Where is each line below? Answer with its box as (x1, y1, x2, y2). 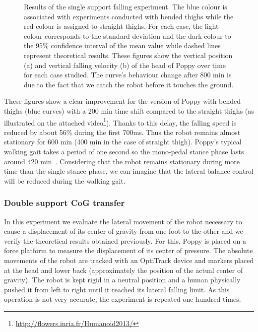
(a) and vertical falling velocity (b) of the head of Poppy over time (24, 60, 226, 70)
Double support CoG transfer (4, 197, 125, 209)
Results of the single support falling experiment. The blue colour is (24, 1, 227, 11)
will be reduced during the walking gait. (4, 175, 126, 186)
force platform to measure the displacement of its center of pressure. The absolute (4, 245, 253, 256)
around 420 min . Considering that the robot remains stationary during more (4, 156, 240, 166)
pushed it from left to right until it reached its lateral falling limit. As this (4, 284, 230, 294)
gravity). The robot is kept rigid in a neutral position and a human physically (4, 274, 241, 285)
